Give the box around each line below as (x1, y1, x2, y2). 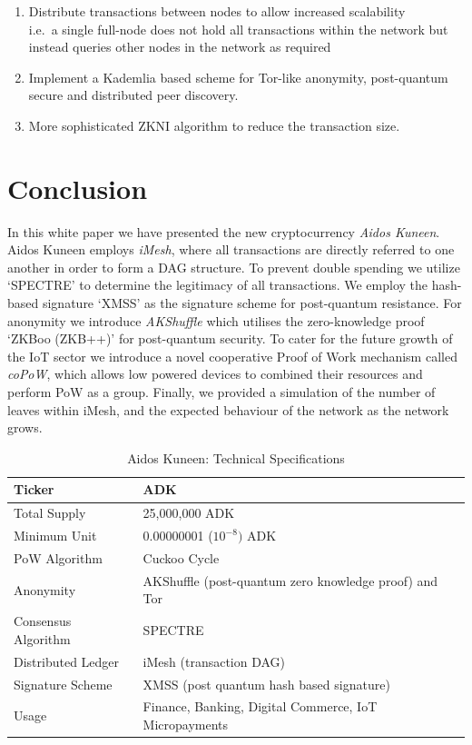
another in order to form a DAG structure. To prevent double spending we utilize (7, 257, 460, 276)
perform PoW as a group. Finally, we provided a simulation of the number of (7, 382, 436, 402)
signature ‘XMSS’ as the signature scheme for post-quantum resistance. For (42, 293, 462, 313)
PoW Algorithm (14, 548, 103, 567)
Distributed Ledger (14, 651, 120, 670)
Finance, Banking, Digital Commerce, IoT (143, 697, 378, 716)
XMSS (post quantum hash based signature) (143, 674, 390, 693)
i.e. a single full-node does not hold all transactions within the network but (28, 19, 448, 38)
